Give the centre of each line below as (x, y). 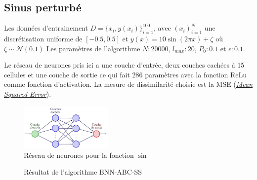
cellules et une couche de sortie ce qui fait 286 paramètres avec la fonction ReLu (126, 74)
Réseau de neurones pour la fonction (79, 155)
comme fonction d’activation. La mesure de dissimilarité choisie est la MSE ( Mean (128, 84)
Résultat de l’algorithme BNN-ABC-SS (83, 171)
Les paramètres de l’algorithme (93, 48)
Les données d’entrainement (46, 28)
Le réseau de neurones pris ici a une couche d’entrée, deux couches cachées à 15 (124, 65)
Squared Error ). (28, 93)
